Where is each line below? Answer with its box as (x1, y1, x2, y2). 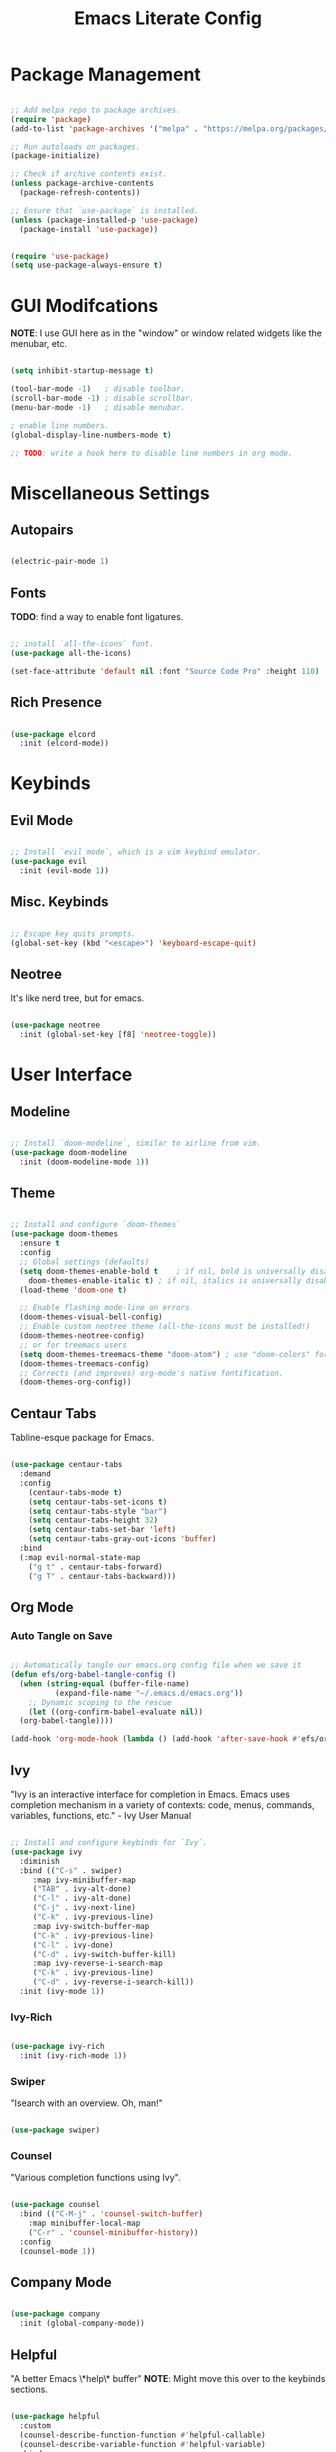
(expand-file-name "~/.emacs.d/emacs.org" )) (54, 1688, 244, 1698)
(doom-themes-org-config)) (19, 1377, 132, 1387)
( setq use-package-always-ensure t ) (10, 260, 163, 271)
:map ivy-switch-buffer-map (32, 1921, 150, 1931)
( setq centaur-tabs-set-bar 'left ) (28, 1525, 177, 1535)
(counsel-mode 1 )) (19, 2246, 97, 2256)
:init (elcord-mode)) (19, 738, 110, 749)
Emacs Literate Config (73, 7, 263, 30)
